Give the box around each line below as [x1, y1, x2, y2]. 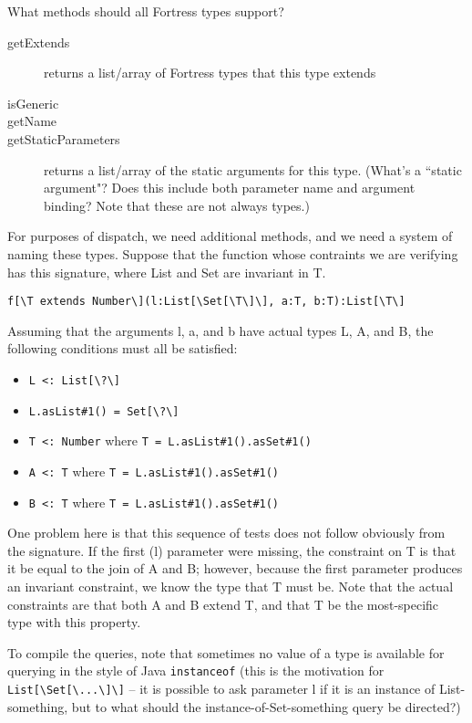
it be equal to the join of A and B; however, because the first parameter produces [7, 559, 463, 578]
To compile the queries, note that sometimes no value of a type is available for [7, 643, 445, 662]
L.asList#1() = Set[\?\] [28, 404, 180, 418]
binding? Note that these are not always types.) [44, 195, 310, 215]
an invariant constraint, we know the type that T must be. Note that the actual [7, 577, 454, 596]
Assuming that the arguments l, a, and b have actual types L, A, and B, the [7, 320, 434, 340]
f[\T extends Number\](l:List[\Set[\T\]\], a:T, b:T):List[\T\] [7, 295, 405, 309]
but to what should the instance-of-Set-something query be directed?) [71, 697, 461, 716]
